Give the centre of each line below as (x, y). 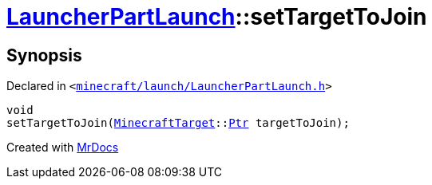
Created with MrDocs (63, 148)
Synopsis (44, 55)
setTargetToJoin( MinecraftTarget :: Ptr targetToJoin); (178, 123)
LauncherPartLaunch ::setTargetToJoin (217, 17)
